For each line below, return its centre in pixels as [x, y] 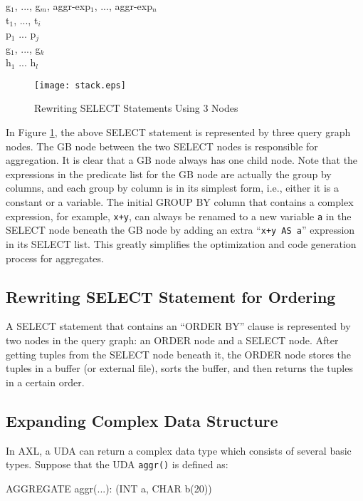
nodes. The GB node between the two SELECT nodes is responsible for [162, 146]
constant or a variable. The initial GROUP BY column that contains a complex [180, 202]
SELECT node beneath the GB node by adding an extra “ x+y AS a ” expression [180, 230]
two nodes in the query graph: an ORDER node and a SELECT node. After [172, 340]
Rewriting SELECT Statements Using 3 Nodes [136, 108]
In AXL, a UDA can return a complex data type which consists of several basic [179, 450]
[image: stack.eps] [80, 85]
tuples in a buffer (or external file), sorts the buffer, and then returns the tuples [179, 368]
